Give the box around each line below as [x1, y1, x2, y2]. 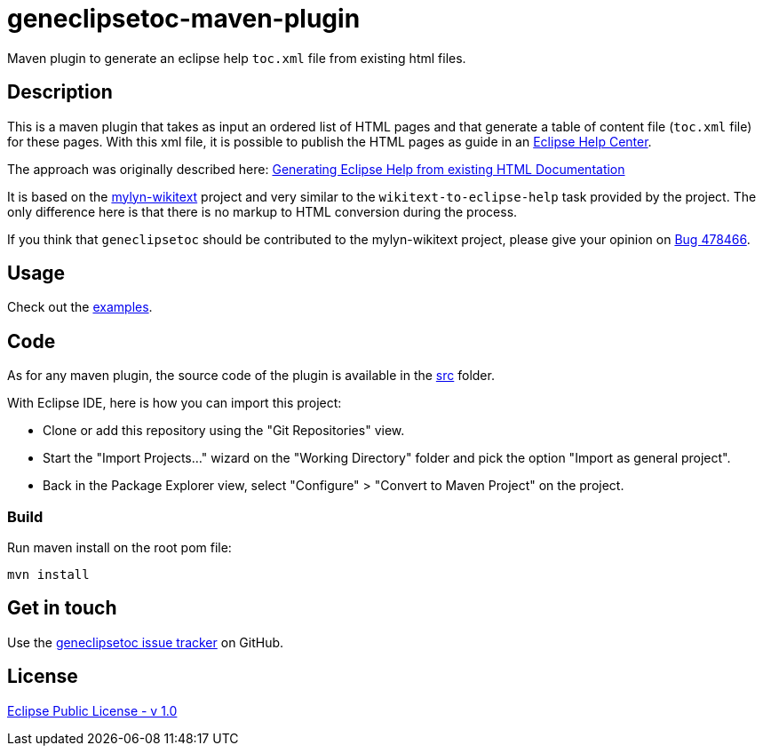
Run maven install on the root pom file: [7, 540, 232, 556]
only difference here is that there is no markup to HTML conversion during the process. [7, 203, 518, 219]
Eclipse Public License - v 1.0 [7, 702, 178, 718]
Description [7, 81, 113, 104]
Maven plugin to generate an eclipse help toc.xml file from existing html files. [7, 50, 466, 66]
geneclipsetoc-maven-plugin [7, 4, 361, 34]
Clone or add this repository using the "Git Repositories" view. [43, 423, 405, 439]
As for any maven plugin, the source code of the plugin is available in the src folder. [7, 368, 495, 384]
